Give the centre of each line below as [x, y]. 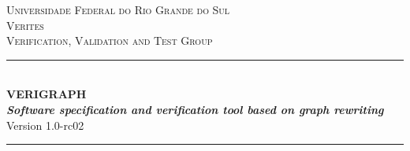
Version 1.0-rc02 [45, 125]
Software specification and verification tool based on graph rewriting [195, 109]
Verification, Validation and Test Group [110, 41]
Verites [25, 25]
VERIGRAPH [47, 94]
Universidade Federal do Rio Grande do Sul [118, 9]
